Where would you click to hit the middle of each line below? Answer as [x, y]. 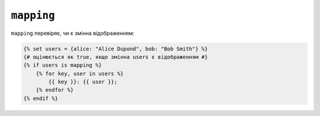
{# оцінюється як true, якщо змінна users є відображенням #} [116, 57]
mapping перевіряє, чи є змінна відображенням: [73, 33]
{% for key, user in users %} [80, 73]
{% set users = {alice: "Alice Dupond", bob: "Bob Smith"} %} [116, 49]
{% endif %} [41, 98]
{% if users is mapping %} [63, 65]
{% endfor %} [55, 90]
